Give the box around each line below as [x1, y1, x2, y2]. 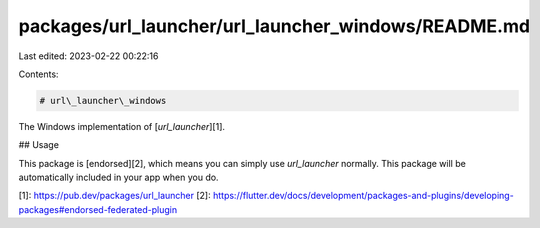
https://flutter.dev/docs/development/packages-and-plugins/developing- [212, 190, 514, 202]
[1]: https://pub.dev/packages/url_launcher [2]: [18, 190, 212, 202]
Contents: [18, 68, 59, 80]
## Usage [18, 139, 60, 151]
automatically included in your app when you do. [18, 171, 219, 184]
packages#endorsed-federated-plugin [18, 203, 178, 215]
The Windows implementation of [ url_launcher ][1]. [18, 120, 225, 132]
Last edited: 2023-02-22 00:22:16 [18, 50, 159, 62]
